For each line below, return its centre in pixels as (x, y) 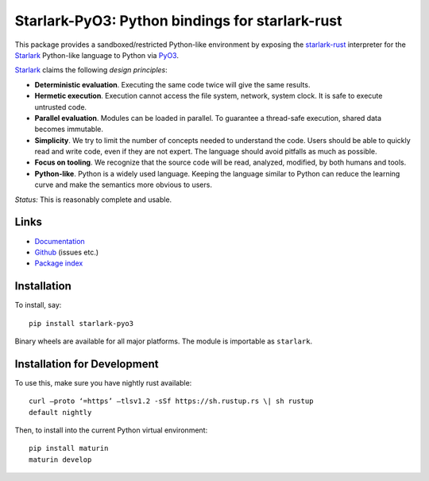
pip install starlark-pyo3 (81, 323)
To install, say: (38, 305)
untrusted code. (61, 107)
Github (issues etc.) (67, 252)
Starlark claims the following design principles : (91, 70)
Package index (59, 263)
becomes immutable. (69, 129)
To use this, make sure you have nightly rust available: (103, 382)
